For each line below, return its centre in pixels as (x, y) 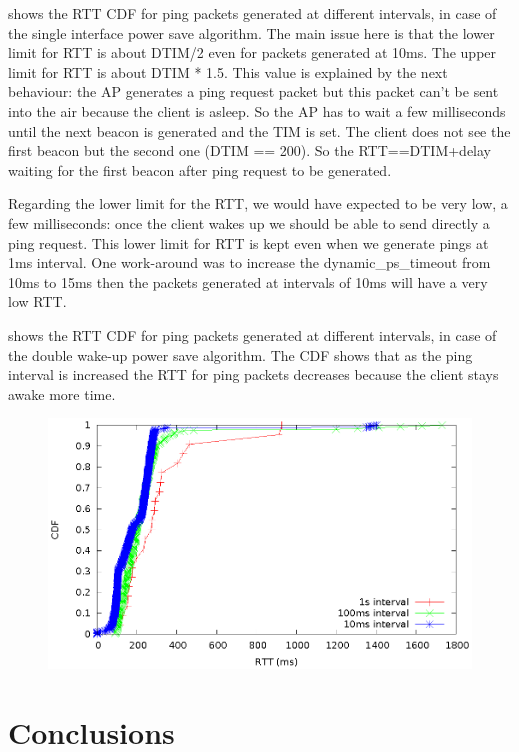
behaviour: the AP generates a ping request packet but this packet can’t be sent (253, 91)
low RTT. (37, 301)
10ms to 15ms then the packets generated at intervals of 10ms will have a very (248, 281)
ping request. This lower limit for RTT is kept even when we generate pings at (248, 242)
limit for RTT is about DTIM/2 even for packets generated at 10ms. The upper (252, 52)
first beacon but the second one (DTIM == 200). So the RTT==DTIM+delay (249, 150)
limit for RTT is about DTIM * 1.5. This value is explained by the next (228, 71)
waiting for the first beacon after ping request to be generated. (200, 169)
